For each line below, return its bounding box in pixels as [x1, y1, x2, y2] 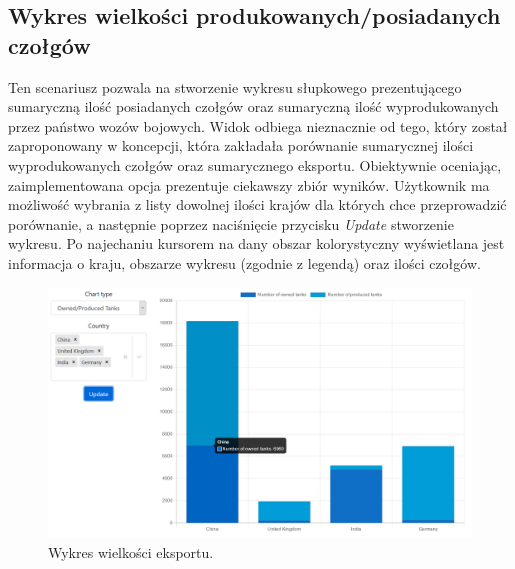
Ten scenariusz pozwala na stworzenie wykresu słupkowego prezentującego [8, 76, 462, 97]
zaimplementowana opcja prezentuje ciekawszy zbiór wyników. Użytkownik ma [8, 174, 490, 195]
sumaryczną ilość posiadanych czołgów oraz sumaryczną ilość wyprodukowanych [8, 96, 499, 117]
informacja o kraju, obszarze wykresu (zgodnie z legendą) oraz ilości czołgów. [8, 252, 481, 273]
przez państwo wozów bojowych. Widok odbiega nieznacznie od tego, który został [8, 115, 508, 136]
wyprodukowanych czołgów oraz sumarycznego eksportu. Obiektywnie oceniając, [8, 154, 502, 175]
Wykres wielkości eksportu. [48, 542, 214, 563]
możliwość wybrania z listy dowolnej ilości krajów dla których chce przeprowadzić [8, 194, 507, 215]
